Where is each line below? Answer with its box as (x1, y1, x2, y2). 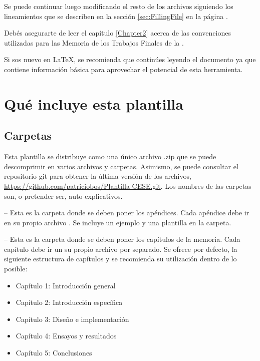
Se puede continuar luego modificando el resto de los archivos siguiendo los (4, 1, 233, 11)
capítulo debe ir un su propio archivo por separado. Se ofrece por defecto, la (4, 243, 237, 254)
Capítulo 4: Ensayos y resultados (16, 330, 117, 341)
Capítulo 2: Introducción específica (16, 297, 123, 307)
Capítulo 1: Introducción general (16, 280, 116, 290)
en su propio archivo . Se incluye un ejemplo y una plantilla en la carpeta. (4, 217, 231, 227)
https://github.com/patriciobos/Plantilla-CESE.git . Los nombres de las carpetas (4, 180, 251, 191)
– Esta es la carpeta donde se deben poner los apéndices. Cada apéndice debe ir (4, 207, 249, 218)
